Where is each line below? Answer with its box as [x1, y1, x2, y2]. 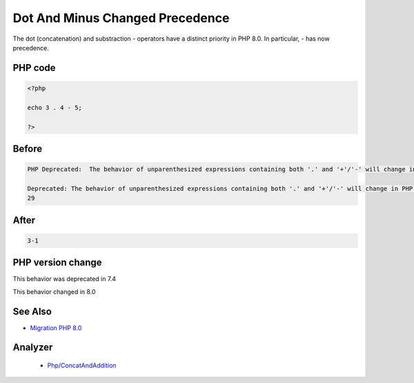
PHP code [12, 62, 56, 74]
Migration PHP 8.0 [30, 324, 82, 332]
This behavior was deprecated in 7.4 [12, 275, 117, 283]
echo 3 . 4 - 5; [27, 103, 83, 112]
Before [12, 143, 43, 154]
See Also [12, 305, 52, 317]
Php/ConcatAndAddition [47, 362, 117, 370]
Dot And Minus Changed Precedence [12, 10, 230, 25]
